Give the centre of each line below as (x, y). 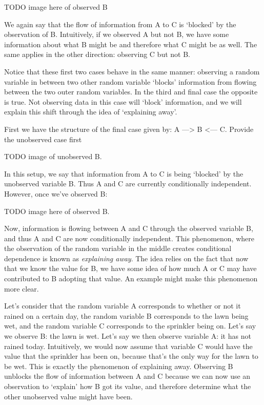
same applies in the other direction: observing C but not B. (97, 54)
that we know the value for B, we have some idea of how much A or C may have (130, 268)
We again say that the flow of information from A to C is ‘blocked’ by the (120, 24)
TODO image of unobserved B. (53, 156)
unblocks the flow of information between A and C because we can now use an (127, 376)
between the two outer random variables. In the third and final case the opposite (131, 92)
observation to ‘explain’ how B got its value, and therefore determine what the (128, 386)
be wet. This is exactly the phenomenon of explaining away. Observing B (119, 366)
